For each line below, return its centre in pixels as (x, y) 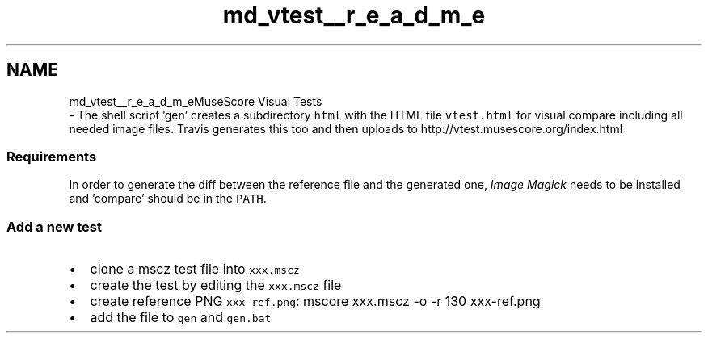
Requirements (52, 156)
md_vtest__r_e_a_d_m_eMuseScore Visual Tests (196, 101)
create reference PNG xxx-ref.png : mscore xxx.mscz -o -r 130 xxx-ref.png (315, 301)
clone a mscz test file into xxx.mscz (195, 269)
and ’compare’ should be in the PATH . (168, 199)
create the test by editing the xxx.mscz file (216, 285)
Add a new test (54, 226)
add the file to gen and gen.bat (181, 318)
